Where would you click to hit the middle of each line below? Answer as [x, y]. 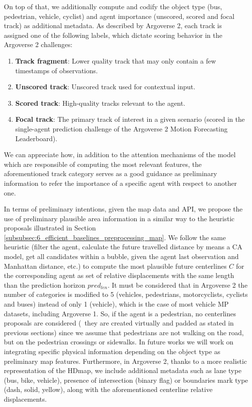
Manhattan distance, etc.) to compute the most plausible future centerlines [115, 266]
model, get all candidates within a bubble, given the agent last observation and [121, 256]
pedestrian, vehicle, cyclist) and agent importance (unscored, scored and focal [119, 16]
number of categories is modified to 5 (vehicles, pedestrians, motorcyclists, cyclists [126, 294]
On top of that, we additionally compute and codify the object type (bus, [113, 6]
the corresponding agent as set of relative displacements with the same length [119, 275]
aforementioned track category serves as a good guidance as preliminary [110, 173]
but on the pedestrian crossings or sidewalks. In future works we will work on [119, 342]
